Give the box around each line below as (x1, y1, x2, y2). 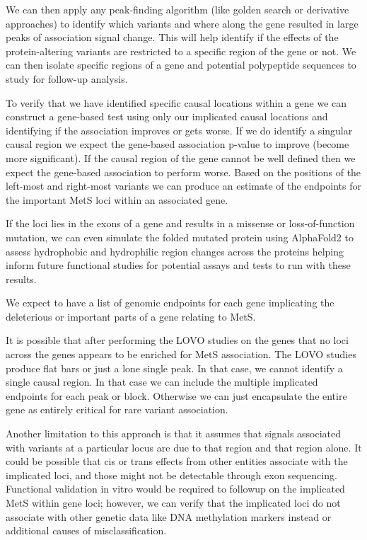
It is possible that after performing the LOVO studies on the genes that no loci (6, 333, 349, 347)
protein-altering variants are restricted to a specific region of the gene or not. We (6, 43, 356, 58)
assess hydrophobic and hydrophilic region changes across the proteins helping (6, 243, 344, 258)
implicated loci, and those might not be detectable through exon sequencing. (6, 467, 337, 482)
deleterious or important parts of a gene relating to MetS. (6, 309, 256, 323)
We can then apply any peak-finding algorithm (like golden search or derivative (6, 2, 349, 16)
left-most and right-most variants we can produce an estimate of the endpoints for (6, 178, 361, 193)
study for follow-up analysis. (6, 71, 128, 86)
